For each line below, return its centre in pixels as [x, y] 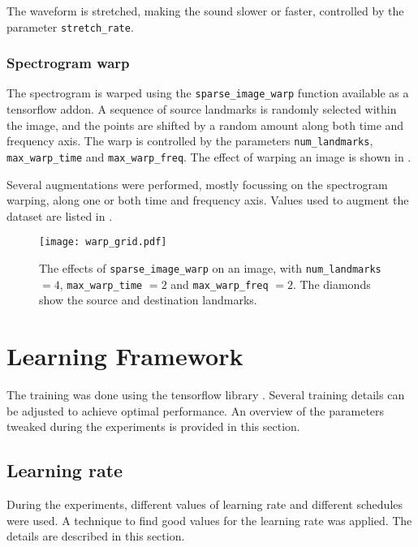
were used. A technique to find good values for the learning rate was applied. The [209, 520]
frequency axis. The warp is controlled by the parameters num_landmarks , [190, 141]
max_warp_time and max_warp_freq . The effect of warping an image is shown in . [209, 156]
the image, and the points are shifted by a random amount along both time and [205, 125]
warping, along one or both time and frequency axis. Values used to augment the [208, 200]
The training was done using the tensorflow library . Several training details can [206, 395]
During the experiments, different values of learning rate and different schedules [205, 504]
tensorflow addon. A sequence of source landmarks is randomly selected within [202, 109]
